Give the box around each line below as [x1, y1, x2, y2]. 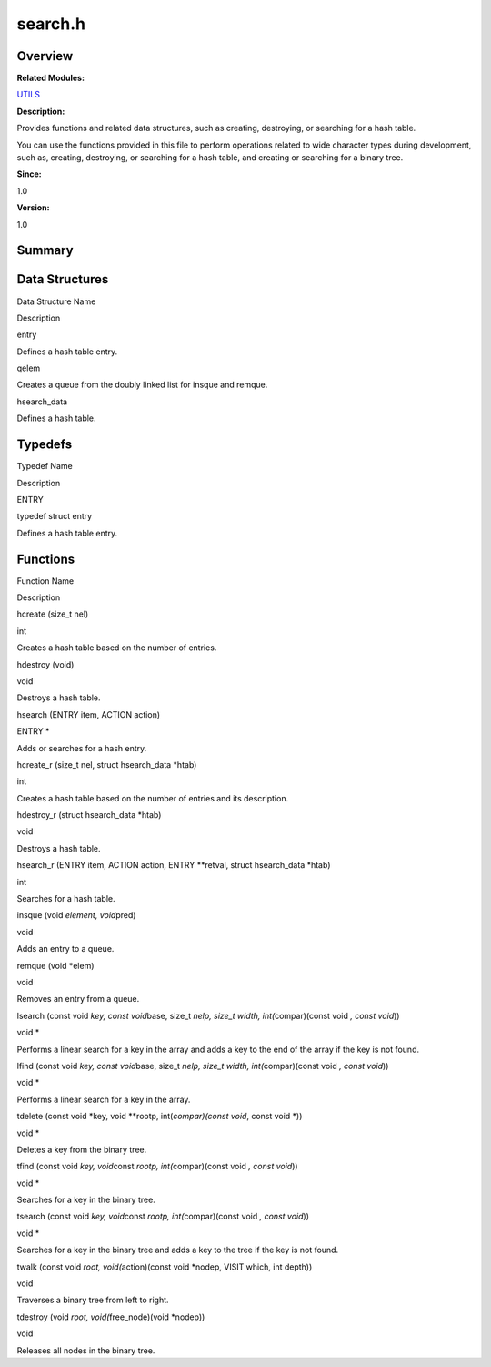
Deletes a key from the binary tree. [16, 1144, 147, 1155]
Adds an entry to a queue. [16, 944, 115, 954]
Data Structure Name [16, 296, 96, 307]
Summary [16, 242, 74, 259]
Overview [16, 48, 74, 64]
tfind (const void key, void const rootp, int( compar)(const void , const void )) [16, 1161, 299, 1172]
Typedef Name [16, 461, 73, 472]
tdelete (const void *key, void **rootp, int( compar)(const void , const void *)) [16, 1111, 303, 1122]
